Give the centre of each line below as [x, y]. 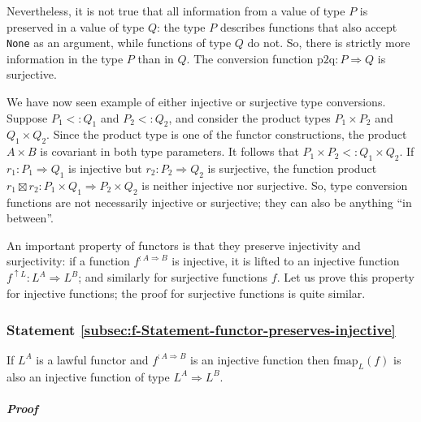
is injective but [105, 168]
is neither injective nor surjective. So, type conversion [275, 185]
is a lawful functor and [92, 359]
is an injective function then [260, 359]
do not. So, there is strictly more [329, 43]
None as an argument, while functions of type [119, 43]
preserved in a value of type [76, 26]
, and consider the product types [250, 117]
